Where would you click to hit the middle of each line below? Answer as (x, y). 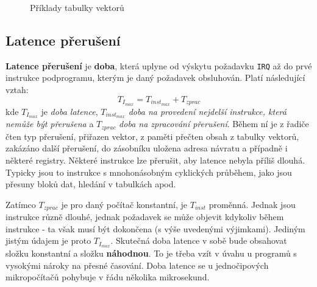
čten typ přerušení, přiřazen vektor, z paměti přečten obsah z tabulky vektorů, (152, 136)
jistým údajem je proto (48, 240)
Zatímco (21, 204)
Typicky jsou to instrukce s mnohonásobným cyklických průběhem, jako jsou (149, 172)
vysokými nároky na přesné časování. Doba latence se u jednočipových (137, 265)
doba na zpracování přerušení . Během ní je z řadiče (214, 124)
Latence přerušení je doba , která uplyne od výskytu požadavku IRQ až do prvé (159, 65)
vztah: (17, 90)
